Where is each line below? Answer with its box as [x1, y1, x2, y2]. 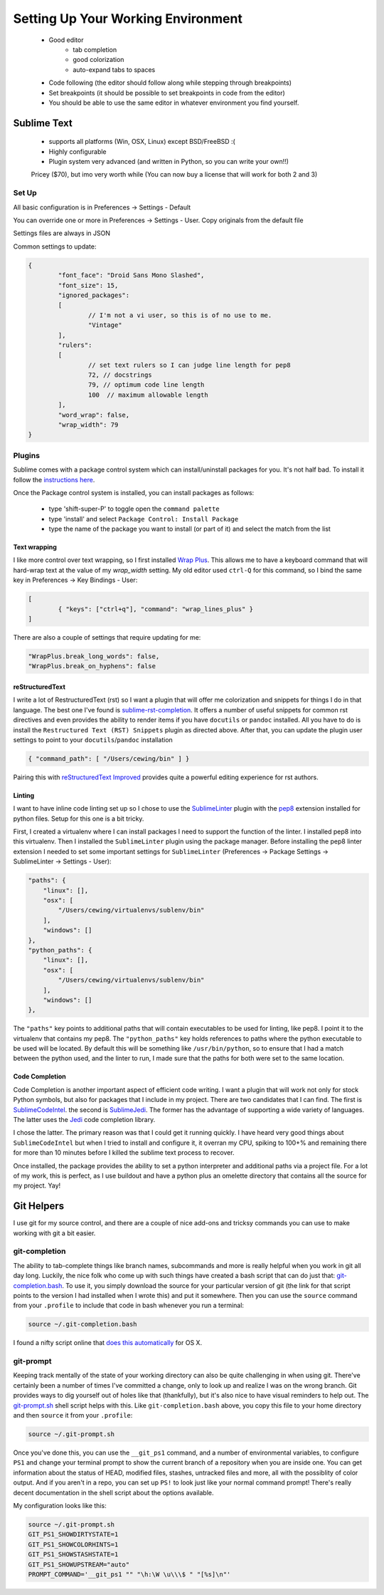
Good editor [48, 36, 84, 44]
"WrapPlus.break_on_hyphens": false [28, 663, 156, 670]
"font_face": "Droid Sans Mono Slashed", [58, 271, 205, 279]
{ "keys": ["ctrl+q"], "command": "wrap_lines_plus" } [58, 605, 254, 613]
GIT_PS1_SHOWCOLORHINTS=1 [28, 1540, 119, 1549]
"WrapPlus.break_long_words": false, [28, 653, 160, 660]
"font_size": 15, [58, 281, 119, 289]
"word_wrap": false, [58, 410, 130, 419]
